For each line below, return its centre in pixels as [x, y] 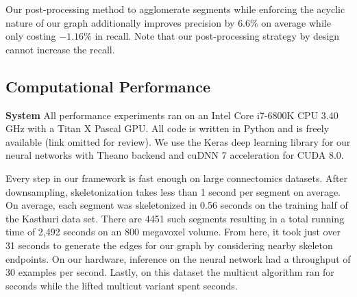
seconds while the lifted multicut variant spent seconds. [122, 285]
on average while [296, 22]
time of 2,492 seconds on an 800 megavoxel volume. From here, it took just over [173, 232]
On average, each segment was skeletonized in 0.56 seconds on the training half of [177, 205]
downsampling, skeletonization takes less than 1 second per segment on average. [173, 191]
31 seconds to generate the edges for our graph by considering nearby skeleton [169, 245]
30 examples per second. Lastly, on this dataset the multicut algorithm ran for [170, 272]
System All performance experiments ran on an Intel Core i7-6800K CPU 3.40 [172, 115]
